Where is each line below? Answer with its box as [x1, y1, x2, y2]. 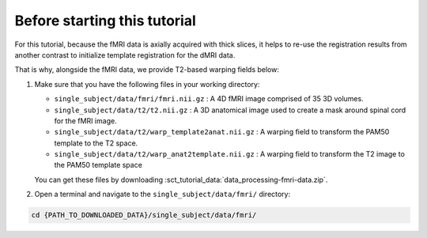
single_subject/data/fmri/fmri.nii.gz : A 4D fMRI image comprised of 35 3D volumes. [54, 94, 364, 104]
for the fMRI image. [54, 115, 118, 126]
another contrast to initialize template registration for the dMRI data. [14, 50, 236, 59]
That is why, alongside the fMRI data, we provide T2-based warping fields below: [14, 65, 280, 74]
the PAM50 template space [54, 161, 142, 170]
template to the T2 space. [54, 138, 138, 148]
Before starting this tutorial [14, 12, 197, 29]
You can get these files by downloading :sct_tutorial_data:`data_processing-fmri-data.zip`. [34, 175, 328, 184]
